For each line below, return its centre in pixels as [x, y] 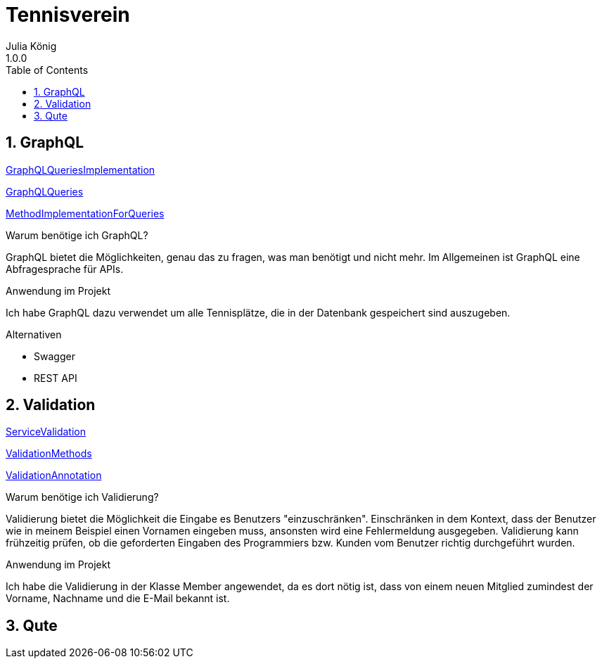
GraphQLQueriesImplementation [81, 170]
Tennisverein [68, 15]
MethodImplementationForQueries [85, 213]
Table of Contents [47, 70]
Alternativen [34, 334]
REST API [56, 378]
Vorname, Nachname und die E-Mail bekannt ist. [118, 599]
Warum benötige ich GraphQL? [77, 235]
